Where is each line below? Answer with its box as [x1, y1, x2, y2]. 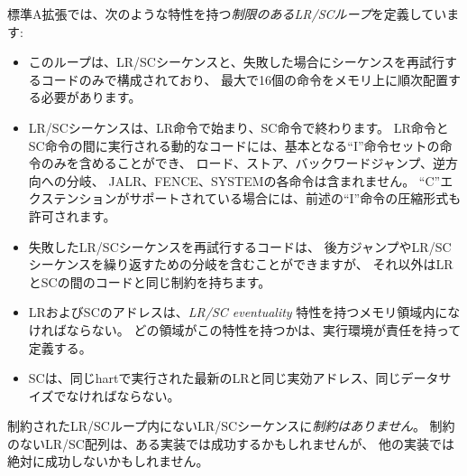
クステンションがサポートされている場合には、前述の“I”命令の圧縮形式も [28, 189, 462, 208]
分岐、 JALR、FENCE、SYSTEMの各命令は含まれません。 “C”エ [66, 171, 453, 190]
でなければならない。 [53, 386, 180, 405]
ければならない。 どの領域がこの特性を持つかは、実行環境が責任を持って [28, 320, 462, 339]
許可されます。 [28, 206, 116, 225]
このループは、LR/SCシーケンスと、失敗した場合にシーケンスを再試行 [28, 52, 444, 71]
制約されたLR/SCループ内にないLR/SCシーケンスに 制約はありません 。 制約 [7, 416, 455, 435]
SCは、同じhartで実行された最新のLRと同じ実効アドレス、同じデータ [28, 369, 439, 387]
